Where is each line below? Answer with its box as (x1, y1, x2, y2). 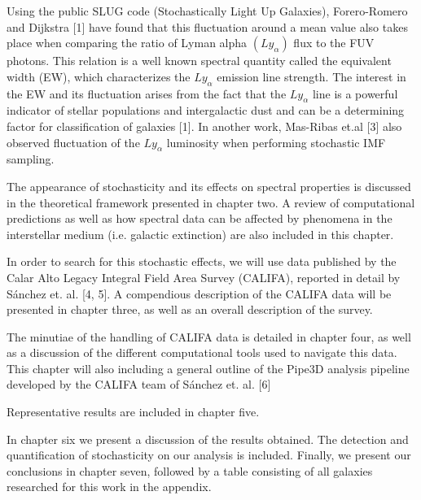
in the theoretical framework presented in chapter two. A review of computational (7, 193, 415, 211)
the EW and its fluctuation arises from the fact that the (7, 85, 287, 102)
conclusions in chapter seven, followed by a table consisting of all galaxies (7, 462, 373, 479)
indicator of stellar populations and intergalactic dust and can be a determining (7, 102, 405, 119)
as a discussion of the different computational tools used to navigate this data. (7, 344, 397, 361)
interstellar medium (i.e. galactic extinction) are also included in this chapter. (7, 225, 394, 242)
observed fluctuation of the (7, 133, 140, 150)
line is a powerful (312, 85, 398, 102)
